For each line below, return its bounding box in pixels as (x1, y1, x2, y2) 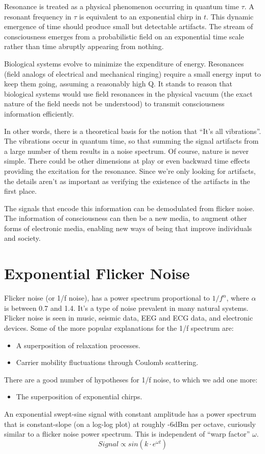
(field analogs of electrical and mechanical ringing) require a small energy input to (4, 68, 261, 79)
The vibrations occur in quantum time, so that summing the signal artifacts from (4, 135, 259, 146)
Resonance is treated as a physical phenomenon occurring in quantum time (4, 1, 239, 11)
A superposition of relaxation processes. (16, 339, 140, 350)
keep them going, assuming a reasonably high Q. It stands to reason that (4, 78, 232, 89)
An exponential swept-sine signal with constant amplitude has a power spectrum (4, 408, 256, 419)
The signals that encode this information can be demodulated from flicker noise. (4, 202, 255, 213)
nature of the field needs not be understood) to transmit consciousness (4, 98, 225, 109)
